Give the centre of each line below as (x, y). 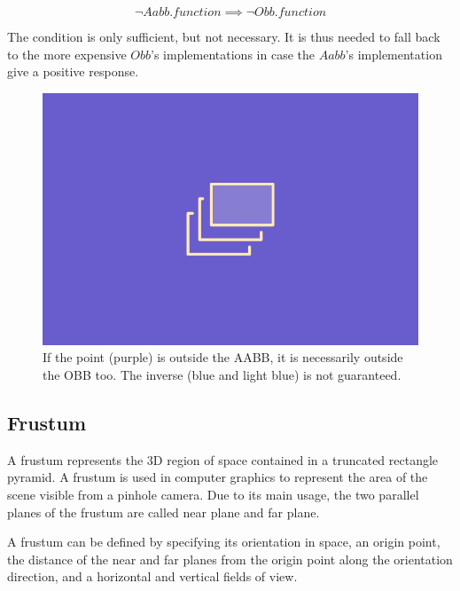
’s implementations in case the (233, 54)
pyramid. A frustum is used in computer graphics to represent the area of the (218, 477)
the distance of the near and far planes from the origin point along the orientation (230, 559)
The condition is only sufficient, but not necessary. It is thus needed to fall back (224, 36)
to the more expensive (67, 54)
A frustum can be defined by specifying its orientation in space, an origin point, (224, 542)
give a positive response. (73, 71)
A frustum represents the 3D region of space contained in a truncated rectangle (223, 459)
